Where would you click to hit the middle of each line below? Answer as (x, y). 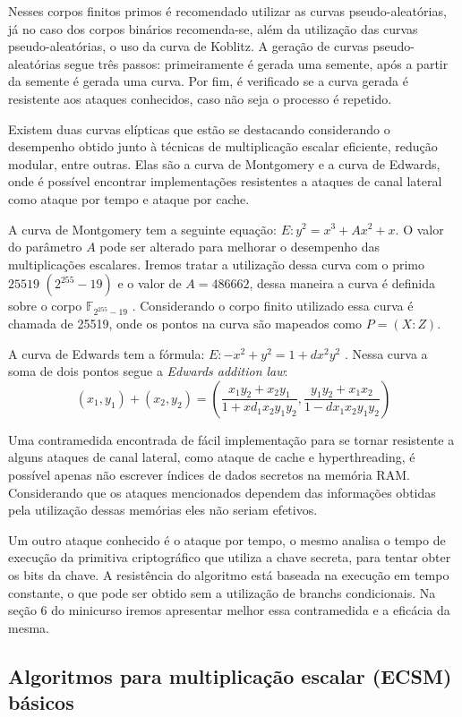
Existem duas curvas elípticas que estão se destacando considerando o (199, 128)
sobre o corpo (45, 306)
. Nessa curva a (386, 353)
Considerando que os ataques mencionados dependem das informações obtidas (222, 492)
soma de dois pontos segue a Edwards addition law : (148, 371)
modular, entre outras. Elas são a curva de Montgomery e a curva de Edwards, (224, 163)
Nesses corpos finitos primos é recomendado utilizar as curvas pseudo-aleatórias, (227, 11)
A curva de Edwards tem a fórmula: (107, 353)
